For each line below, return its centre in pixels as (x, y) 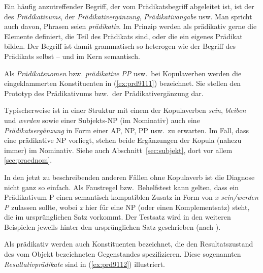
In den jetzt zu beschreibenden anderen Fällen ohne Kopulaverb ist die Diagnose (129, 177)
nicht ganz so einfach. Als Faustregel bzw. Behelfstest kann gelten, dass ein (122, 187)
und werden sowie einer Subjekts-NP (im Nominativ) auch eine (102, 120)
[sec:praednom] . (28, 160)
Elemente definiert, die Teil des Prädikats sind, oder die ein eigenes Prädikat (123, 36)
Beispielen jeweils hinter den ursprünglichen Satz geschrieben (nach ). (112, 226)
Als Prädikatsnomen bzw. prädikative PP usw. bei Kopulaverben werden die (123, 73)
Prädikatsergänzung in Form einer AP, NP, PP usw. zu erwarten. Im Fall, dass (126, 130)
